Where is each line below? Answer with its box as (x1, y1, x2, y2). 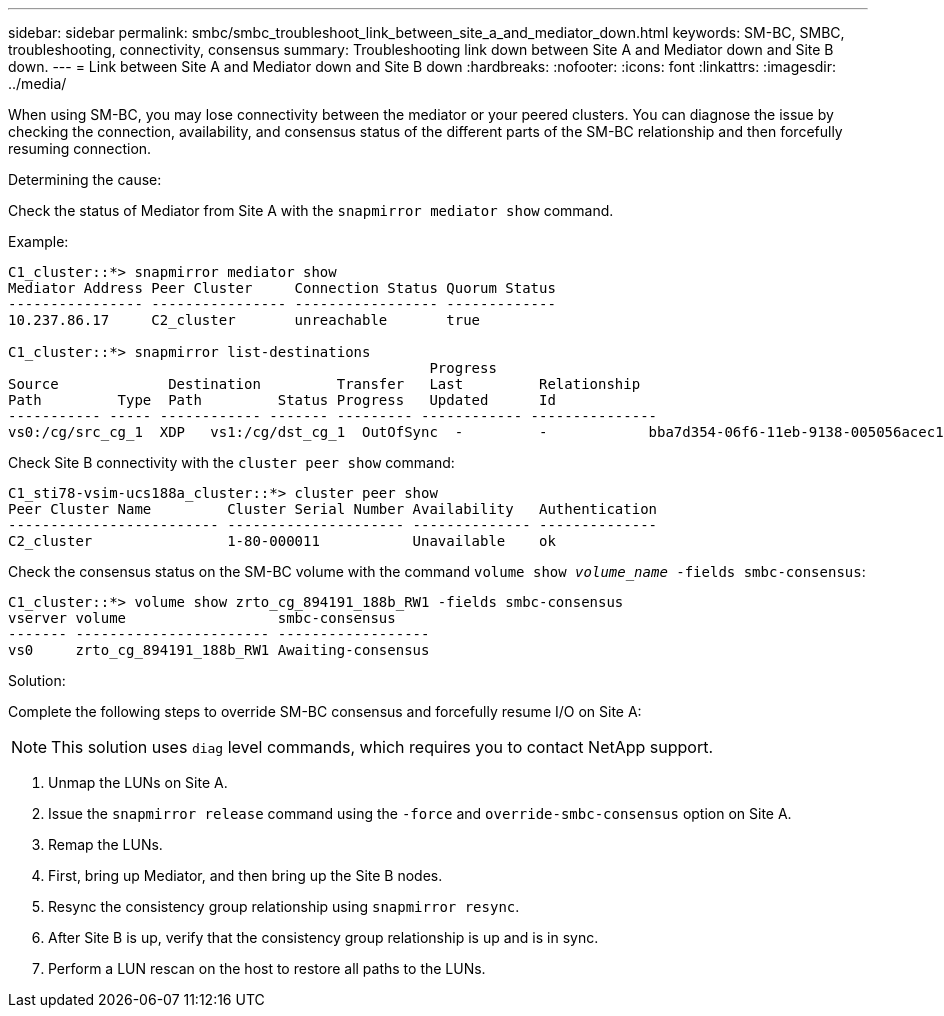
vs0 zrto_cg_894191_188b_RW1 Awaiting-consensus (8, 642, 430, 658)
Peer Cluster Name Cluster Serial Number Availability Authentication (8, 501, 658, 517)
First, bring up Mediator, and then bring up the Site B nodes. (48, 867, 443, 884)
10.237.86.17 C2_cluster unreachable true (8, 312, 481, 328)
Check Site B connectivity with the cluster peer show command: (8, 454, 455, 471)
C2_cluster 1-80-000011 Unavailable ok (8, 533, 556, 549)
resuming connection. (8, 140, 152, 157)
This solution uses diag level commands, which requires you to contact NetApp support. (51, 737, 714, 757)
